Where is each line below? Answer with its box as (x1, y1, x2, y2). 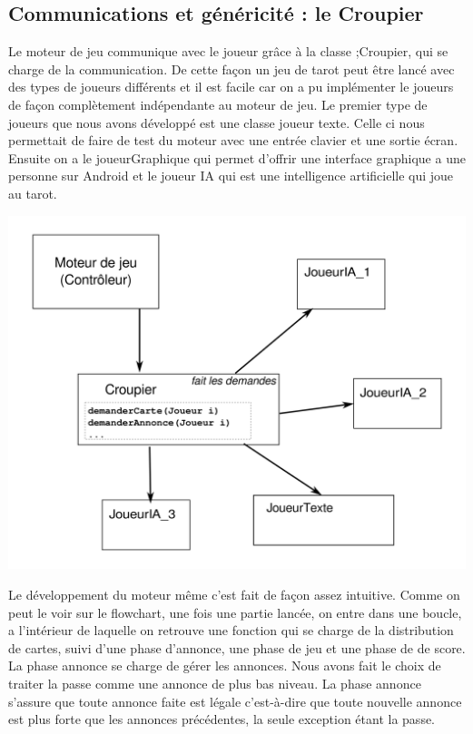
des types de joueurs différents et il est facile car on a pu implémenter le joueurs (8, 77, 454, 96)
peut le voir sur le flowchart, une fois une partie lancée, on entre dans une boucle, (8, 602, 462, 621)
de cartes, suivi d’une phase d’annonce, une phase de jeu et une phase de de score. (8, 638, 466, 657)
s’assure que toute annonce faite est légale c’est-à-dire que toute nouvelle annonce (8, 691, 462, 710)
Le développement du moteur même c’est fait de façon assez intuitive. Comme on (8, 584, 460, 603)
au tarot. (8, 183, 57, 202)
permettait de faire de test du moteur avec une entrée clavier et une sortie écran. (8, 131, 458, 150)
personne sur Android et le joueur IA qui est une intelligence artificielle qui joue (8, 166, 454, 185)
